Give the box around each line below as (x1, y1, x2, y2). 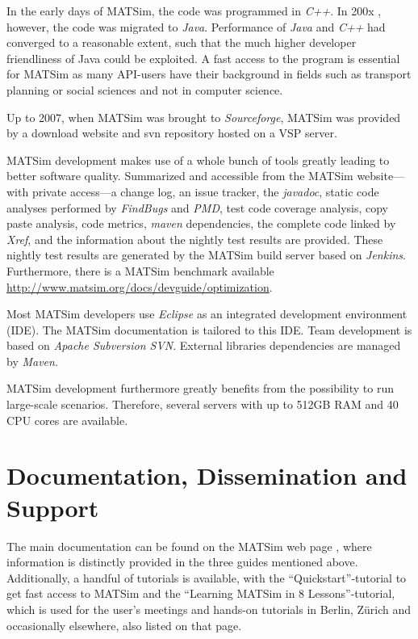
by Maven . (6, 352, 58, 369)
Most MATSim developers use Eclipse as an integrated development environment (6, 305, 408, 322)
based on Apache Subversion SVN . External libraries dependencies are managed (6, 337, 401, 354)
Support (6, 490, 99, 523)
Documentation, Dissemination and (6, 459, 408, 492)
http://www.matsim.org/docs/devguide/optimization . (6, 278, 273, 295)
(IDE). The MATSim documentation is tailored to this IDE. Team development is (6, 321, 412, 338)
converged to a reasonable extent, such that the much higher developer (6, 34, 357, 51)
